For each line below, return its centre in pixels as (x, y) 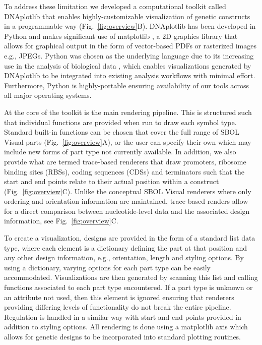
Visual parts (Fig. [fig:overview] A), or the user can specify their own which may (128, 141)
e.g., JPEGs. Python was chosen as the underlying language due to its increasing (129, 55)
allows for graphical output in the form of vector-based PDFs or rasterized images (130, 46)
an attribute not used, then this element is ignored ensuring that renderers (119, 297)
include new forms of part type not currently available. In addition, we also (120, 152)
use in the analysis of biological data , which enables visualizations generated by (128, 65)
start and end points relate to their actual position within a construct (112, 181)
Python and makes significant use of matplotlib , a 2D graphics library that (121, 36)
